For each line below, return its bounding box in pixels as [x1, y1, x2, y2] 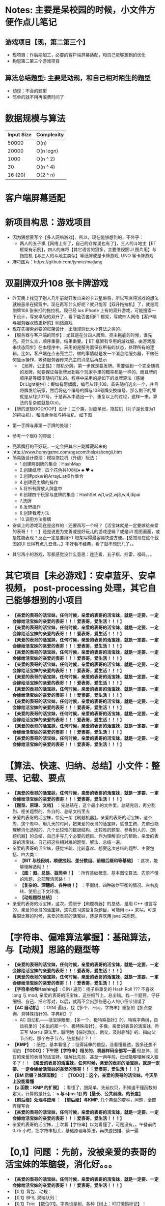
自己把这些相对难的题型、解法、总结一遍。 [38, 839, 124, 845]
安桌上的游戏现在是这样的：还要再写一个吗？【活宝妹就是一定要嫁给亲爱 [12, 522, 159, 528]
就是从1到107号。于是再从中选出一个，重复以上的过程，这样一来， [19, 393, 153, 399]
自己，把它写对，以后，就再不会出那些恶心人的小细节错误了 [25, 998, 146, 1004]
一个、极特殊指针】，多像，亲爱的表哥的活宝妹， [58, 1023, 156, 1029]
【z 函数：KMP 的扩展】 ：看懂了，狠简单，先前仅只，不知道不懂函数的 [12, 1084, 157, 1090]
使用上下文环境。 [28, 888, 63, 894]
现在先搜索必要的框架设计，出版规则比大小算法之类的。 [12, 326, 124, 332]
